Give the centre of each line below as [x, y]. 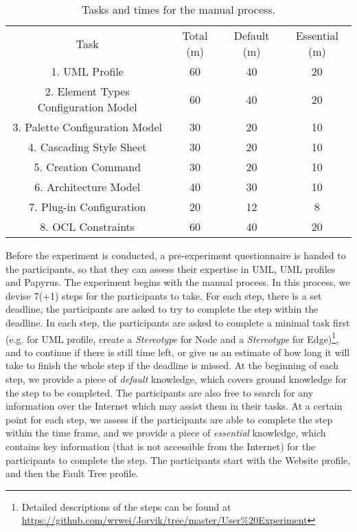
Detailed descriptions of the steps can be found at [126, 506]
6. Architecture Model [88, 187]
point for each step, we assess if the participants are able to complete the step [169, 419]
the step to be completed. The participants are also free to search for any [160, 392]
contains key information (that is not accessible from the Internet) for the [161, 446]
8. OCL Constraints [88, 226]
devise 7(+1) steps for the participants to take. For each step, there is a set [164, 295]
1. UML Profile [87, 71]
